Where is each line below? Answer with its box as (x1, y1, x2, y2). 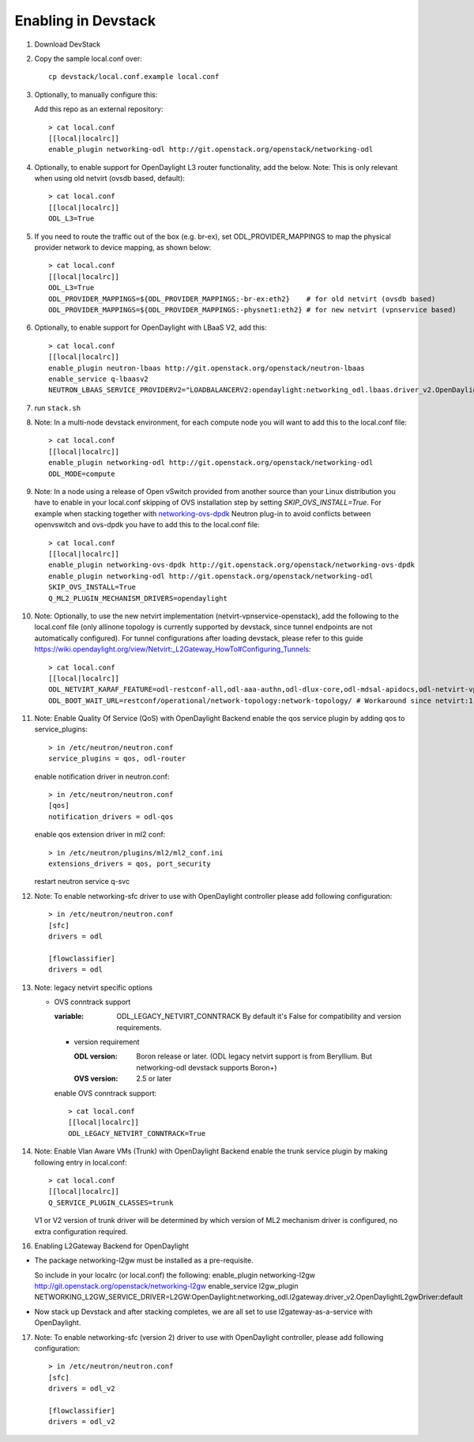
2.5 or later (136, 1074, 172, 1083)
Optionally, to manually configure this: (34, 89, 158, 99)
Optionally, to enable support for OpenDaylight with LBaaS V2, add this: (34, 323, 268, 332)
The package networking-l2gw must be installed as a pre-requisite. (34, 1255, 254, 1265)
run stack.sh (34, 403, 81, 413)
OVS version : (73, 1074, 118, 1083)
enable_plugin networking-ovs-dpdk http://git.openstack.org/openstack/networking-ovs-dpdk (48, 561, 415, 569)
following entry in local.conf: (34, 1157, 127, 1167)
